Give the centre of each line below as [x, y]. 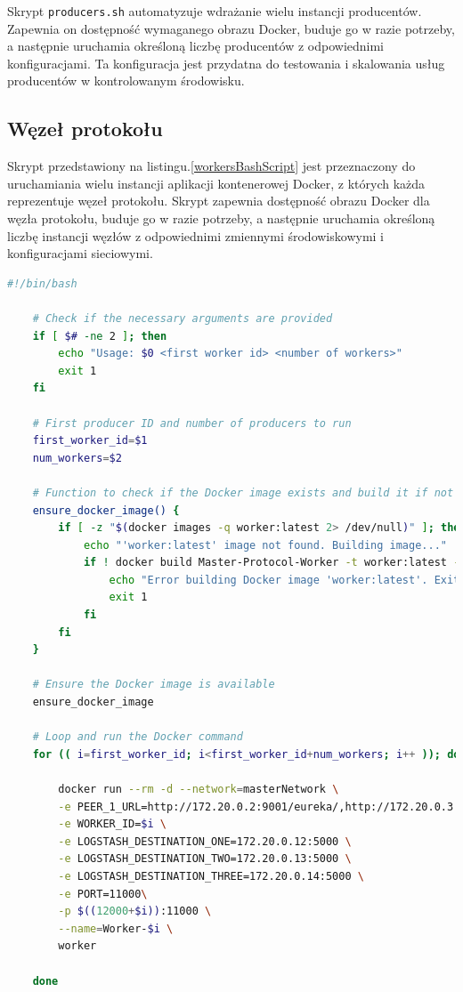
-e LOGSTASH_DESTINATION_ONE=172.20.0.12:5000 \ [205, 841]
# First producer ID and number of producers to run [192, 423]
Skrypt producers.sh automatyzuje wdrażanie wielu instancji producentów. [215, 11]
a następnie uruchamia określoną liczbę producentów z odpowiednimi [196, 46]
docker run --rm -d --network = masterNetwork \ [199, 790]
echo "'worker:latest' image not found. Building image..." [265, 545]
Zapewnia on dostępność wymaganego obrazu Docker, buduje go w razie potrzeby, [231, 28]
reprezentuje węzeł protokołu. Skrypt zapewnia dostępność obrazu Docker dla [219, 201]
